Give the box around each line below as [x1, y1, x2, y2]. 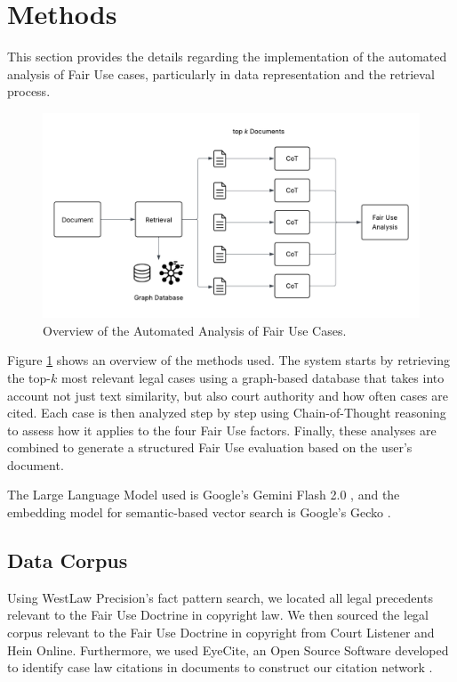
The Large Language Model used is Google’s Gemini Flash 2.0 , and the [7, 485, 400, 504]
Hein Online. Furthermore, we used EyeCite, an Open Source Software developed [7, 640, 449, 659]
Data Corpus [7, 547, 128, 574]
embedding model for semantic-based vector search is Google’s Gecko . [7, 503, 391, 522]
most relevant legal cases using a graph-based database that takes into [60, 368, 445, 386]
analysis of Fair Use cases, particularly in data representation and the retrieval [7, 64, 435, 83]
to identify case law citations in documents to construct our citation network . [7, 658, 433, 677]
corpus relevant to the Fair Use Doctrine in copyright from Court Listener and [7, 623, 435, 642]
